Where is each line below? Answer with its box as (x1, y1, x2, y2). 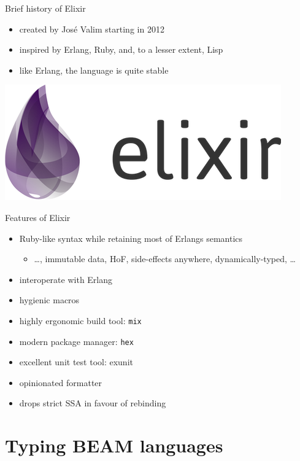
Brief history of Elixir (5, 2, 86, 14)
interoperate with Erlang (19, 273, 113, 285)
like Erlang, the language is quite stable (19, 63, 169, 76)
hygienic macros (19, 293, 80, 306)
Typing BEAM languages (5, 433, 223, 458)
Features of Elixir (5, 211, 71, 223)
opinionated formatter (19, 376, 102, 389)
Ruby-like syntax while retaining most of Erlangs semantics (19, 231, 243, 244)
